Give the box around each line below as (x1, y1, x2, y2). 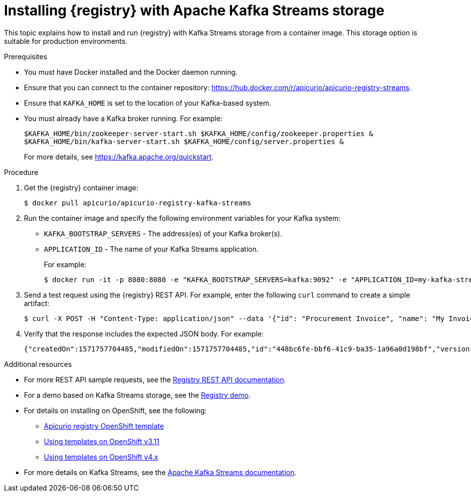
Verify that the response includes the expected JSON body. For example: (24, 329, 264, 338)
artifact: (24, 299, 49, 308)
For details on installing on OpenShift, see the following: (24, 406, 207, 415)
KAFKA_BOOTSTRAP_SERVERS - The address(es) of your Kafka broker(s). (44, 229, 282, 238)
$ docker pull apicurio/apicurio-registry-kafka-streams (24, 198, 251, 207)
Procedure (4, 167, 38, 176)
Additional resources (4, 359, 72, 368)
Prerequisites (4, 52, 47, 61)
